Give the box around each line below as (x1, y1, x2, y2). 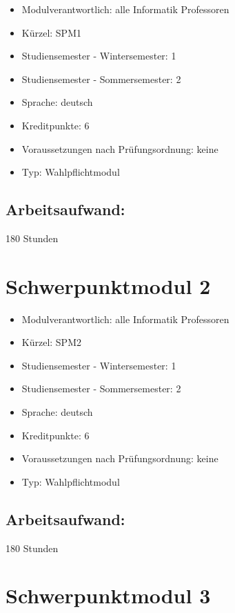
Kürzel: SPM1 (21, 25, 81, 39)
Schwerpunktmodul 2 (6, 271, 211, 300)
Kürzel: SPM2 (21, 335, 81, 349)
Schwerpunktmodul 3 (6, 581, 211, 610)
